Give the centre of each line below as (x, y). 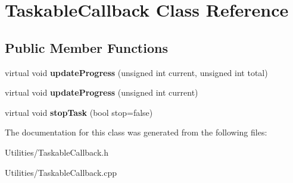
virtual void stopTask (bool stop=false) (79, 112)
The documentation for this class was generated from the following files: (136, 132)
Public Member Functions (86, 47)
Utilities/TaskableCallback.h (57, 152)
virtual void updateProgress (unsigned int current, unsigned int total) (136, 72)
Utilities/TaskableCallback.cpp (61, 172)
